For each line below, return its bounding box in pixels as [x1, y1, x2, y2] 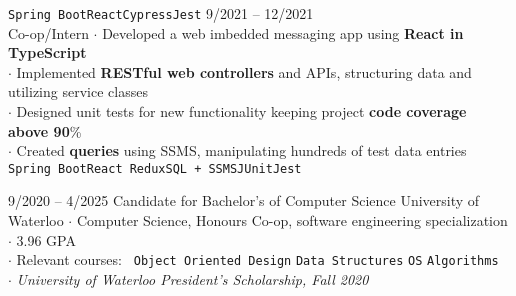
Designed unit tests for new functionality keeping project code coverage [16, 101, 467, 122]
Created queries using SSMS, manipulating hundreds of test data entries [16, 140, 467, 161]
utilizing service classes [8, 81, 148, 102]
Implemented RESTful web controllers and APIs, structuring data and [16, 61, 472, 82]
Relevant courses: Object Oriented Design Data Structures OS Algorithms [16, 249, 499, 270]
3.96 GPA [16, 229, 76, 250]
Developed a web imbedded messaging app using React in [102, 22, 464, 43]
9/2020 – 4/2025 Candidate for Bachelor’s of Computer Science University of [8, 190, 480, 211]
